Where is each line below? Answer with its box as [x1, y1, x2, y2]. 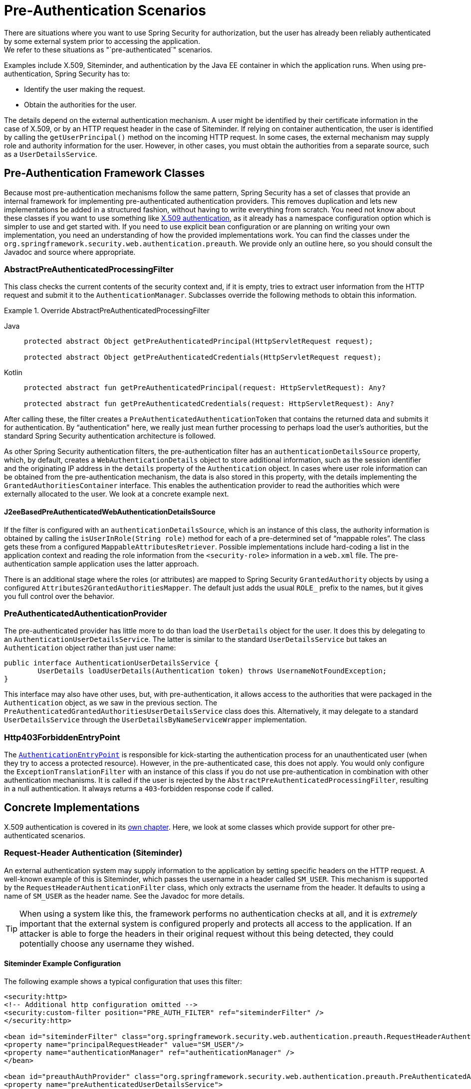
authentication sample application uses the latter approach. [4, 559, 199, 568]
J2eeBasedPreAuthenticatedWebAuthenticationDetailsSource [4, 507, 216, 516]
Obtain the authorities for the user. [24, 100, 137, 109]
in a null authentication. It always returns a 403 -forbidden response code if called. [4, 784, 273, 793]
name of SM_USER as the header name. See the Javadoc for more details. [4, 891, 245, 900]
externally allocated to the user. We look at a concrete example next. [4, 490, 229, 499]
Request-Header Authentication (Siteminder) [4, 848, 183, 858]
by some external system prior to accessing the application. [4, 36, 201, 45]
